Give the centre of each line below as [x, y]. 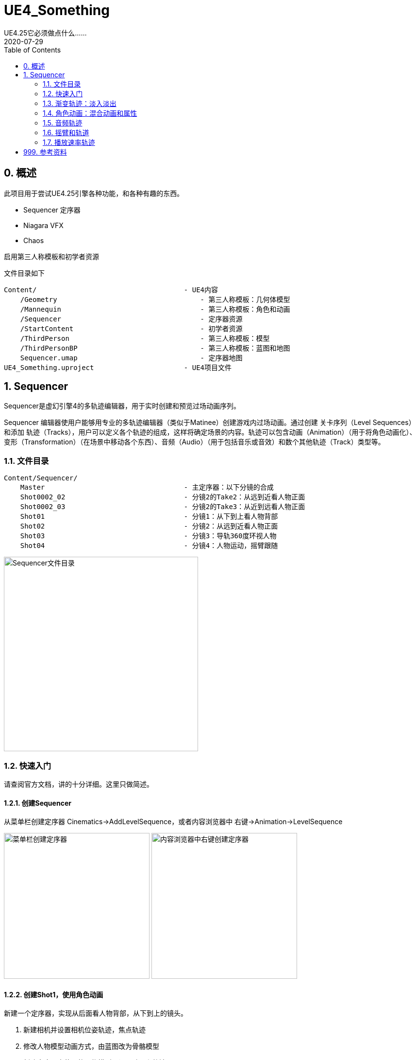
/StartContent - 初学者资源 [131, 328]
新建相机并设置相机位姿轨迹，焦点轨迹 [84, 1030]
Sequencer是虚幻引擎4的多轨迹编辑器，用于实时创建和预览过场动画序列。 [122, 406]
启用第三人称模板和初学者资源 [51, 256]
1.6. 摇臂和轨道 [66, 132]
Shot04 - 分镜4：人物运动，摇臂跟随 [149, 546]
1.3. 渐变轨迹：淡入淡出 [80, 103]
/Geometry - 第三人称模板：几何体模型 [155, 299]
